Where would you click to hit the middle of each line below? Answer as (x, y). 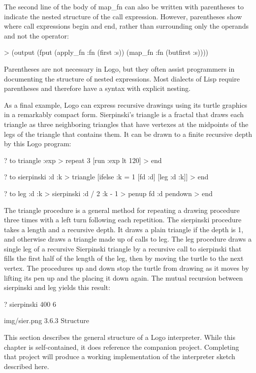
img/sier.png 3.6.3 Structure (47, 320)
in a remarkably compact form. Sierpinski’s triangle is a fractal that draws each (124, 114)
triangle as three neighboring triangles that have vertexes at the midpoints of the (126, 124)
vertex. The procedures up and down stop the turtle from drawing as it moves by (127, 268)
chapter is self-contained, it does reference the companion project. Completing (122, 347)
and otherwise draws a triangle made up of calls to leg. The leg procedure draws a (128, 239)
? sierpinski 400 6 (30, 304)
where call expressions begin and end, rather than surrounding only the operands (126, 26)
